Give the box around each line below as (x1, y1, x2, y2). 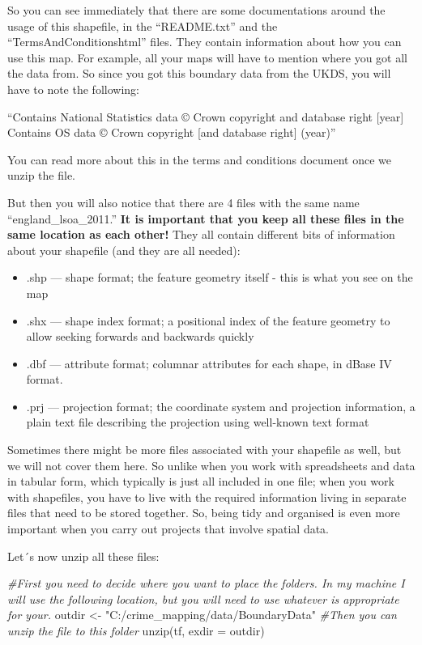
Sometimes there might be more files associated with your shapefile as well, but (7, 441, 402, 458)
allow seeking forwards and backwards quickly (26, 328, 254, 345)
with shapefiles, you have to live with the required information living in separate (7, 488, 407, 505)
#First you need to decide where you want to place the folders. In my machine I (7, 575, 405, 592)
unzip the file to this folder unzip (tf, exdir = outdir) (7, 622, 265, 639)
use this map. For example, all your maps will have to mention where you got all (7, 49, 408, 66)
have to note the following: (7, 80, 139, 97)
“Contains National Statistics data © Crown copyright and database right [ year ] (7, 108, 404, 125)
